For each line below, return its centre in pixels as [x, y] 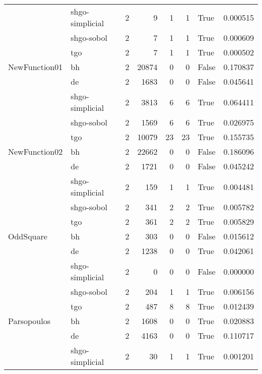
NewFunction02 [36, 151]
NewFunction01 [36, 67]
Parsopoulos [29, 321]
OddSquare [28, 236]
